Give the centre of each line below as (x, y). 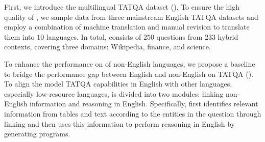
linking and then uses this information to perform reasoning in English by (119, 123)
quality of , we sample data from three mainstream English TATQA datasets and (131, 17)
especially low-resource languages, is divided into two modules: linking (114, 93)
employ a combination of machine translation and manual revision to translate (127, 27)
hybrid (228, 36)
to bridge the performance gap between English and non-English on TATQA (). (129, 74)
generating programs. (37, 134)
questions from (179, 36)
